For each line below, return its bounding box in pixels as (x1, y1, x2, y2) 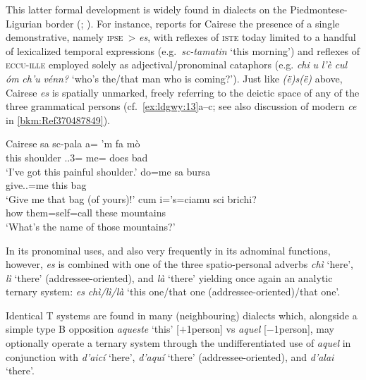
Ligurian (6, 16, 42, 30)
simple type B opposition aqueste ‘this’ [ (6, 321, 179, 336)
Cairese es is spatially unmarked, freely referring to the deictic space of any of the (6, 85, 360, 99)
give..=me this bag (6, 178, 87, 192)
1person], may (274, 321, 334, 336)
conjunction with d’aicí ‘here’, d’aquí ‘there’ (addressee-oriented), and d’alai (6, 349, 334, 364)
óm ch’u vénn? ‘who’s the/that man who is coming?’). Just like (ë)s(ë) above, (6, 71, 343, 85)
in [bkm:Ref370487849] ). (6, 112, 111, 127)
